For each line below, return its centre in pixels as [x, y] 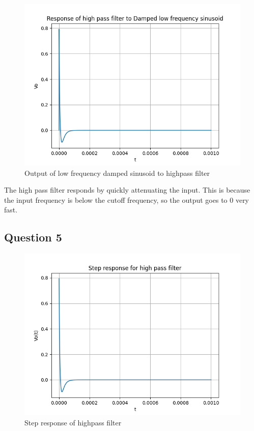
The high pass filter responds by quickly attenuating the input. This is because [127, 190]
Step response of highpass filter [73, 422]
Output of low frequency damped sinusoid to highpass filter [117, 173]
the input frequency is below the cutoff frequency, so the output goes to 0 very [127, 199]
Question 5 [33, 237]
